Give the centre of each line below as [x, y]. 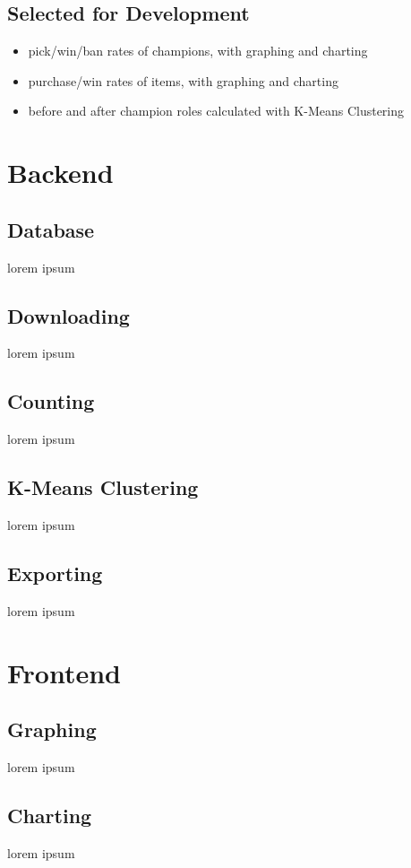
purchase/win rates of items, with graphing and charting [183, 80]
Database [51, 229]
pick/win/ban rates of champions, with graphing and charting [198, 51]
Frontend [64, 672]
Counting [51, 401]
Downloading [68, 315]
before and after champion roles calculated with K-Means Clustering [216, 111]
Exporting [55, 573]
